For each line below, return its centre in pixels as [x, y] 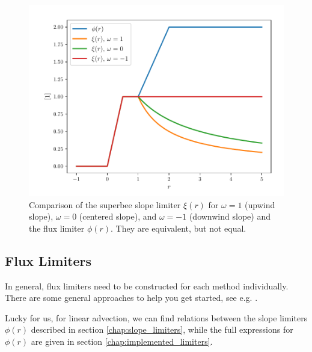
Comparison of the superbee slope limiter [105, 204]
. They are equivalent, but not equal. [179, 228]
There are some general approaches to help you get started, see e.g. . [131, 298]
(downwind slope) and [230, 216]
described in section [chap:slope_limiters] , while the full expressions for [162, 329]
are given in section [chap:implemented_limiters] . [122, 341]
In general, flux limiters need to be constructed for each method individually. [147, 286]
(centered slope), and [118, 216]
